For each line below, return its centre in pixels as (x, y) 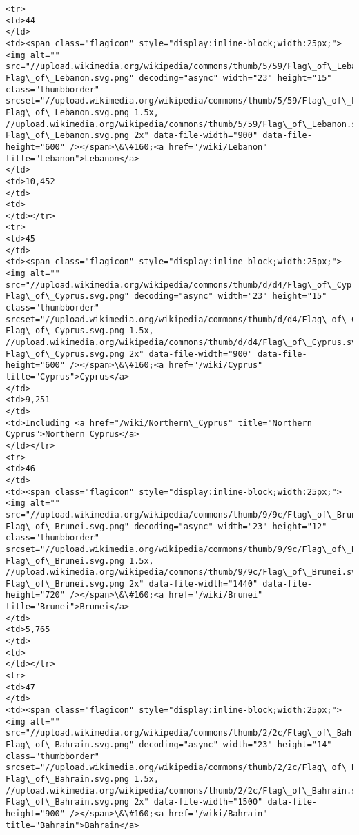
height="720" (35, 595)
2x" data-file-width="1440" (193, 583)
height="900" (35, 813)
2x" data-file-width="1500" (198, 802)
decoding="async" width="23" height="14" (235, 745)
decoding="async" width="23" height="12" (231, 526)
